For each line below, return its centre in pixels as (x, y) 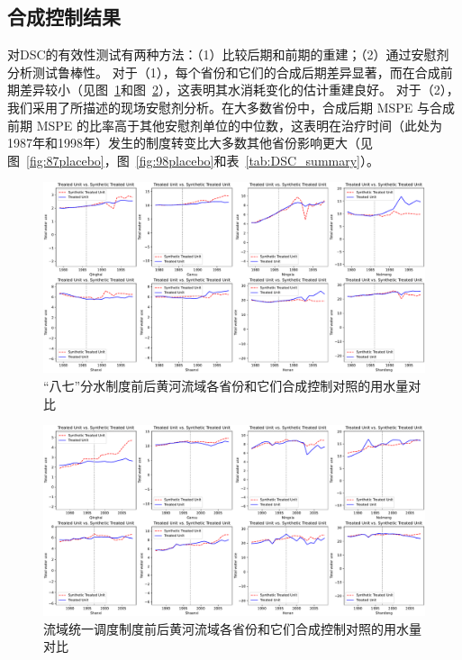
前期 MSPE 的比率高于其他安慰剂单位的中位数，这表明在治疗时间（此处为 (225, 125)
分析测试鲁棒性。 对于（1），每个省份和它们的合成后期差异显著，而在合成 (224, 72)
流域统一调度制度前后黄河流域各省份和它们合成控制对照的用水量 (232, 628)
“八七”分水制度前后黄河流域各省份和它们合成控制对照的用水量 (226, 385)
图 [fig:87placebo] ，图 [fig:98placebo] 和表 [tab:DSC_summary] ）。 (193, 160)
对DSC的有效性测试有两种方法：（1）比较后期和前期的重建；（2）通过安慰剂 (228, 54)
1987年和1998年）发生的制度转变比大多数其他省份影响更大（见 (190, 143)
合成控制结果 (64, 17)
